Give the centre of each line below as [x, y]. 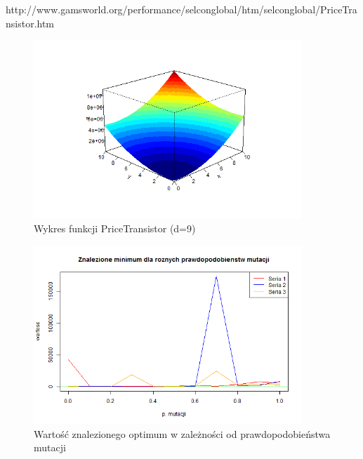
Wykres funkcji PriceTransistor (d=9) [115, 228]
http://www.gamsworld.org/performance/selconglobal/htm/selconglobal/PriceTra [181, 9]
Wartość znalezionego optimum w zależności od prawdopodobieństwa [182, 433]
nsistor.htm [30, 23]
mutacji [50, 447]
